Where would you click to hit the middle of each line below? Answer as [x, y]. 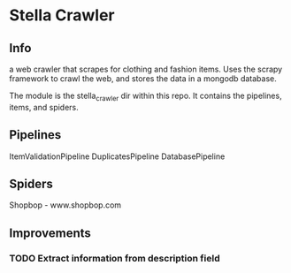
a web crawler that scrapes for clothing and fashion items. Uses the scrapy [146, 69]
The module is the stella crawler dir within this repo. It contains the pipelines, [145, 96]
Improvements [50, 233]
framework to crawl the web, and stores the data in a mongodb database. [143, 79]
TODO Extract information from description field [115, 258]
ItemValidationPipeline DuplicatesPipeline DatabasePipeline [117, 156]
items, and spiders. [44, 107]
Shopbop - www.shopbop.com [65, 205]
